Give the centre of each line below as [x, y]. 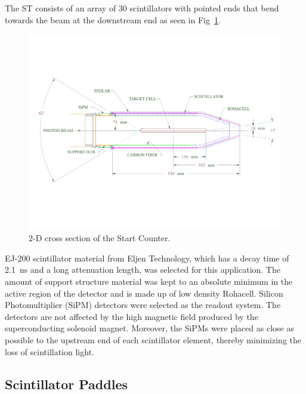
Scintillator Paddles [66, 384]
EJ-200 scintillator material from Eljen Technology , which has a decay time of [147, 258]
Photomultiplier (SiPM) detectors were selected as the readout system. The [143, 305]
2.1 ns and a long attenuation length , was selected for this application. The [143, 270]
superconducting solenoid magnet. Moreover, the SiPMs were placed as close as [149, 328]
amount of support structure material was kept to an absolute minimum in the [149, 281]
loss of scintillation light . [50, 351]
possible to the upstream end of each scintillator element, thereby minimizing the [153, 340]
